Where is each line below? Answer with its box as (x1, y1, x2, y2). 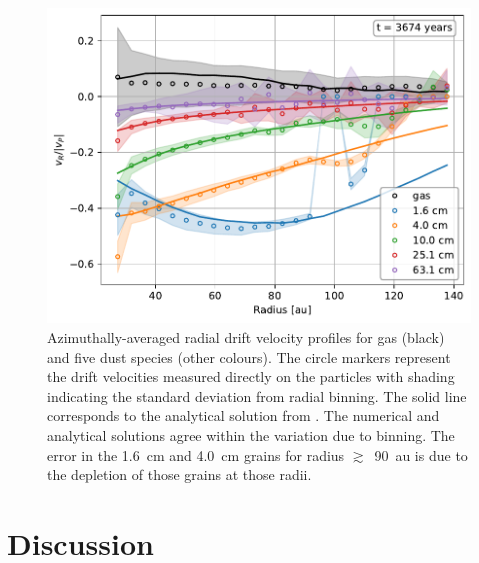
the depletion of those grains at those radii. (47, 464, 312, 485)
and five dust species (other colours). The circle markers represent (47, 346, 451, 367)
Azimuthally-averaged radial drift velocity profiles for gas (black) (47, 327, 445, 348)
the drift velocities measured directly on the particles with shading (47, 366, 455, 387)
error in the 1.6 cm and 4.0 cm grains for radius (47, 444, 345, 465)
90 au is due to (374, 444, 468, 465)
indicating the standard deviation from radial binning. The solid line (47, 385, 467, 406)
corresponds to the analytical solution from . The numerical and (47, 405, 440, 426)
